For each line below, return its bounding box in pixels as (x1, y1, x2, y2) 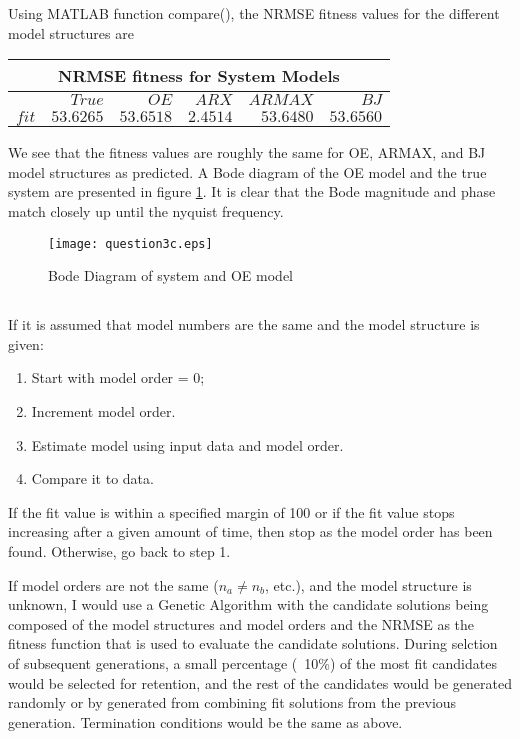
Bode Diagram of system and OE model (48, 265, 293, 286)
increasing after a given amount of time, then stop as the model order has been (8, 521, 493, 542)
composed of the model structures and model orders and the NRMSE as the (8, 613, 475, 634)
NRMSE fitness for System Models (58, 64, 340, 88)
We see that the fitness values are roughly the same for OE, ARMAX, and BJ (8, 142, 486, 163)
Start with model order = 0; (31, 367, 205, 388)
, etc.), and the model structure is (265, 574, 472, 595)
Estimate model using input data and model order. (31, 434, 344, 455)
